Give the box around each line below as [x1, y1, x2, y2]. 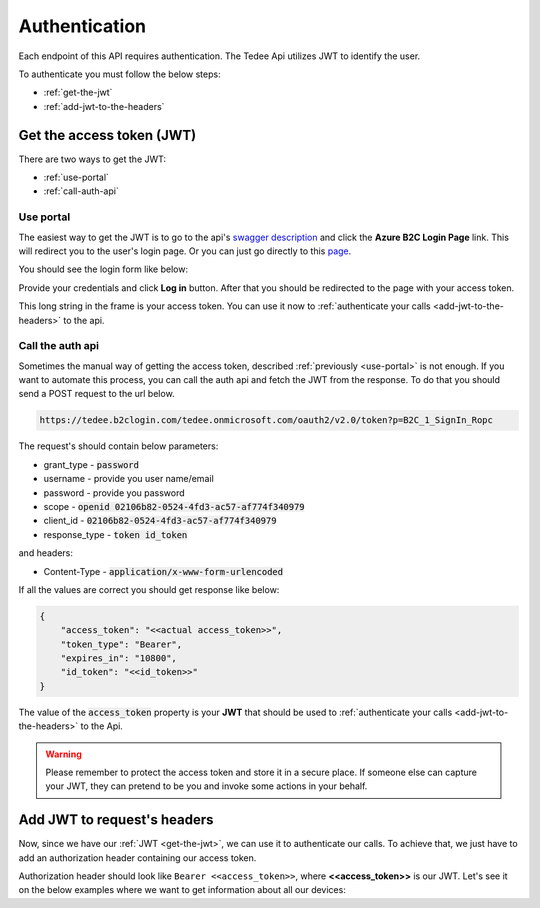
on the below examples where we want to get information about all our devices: [18, 884, 347, 896]
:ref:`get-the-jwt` [43, 86, 113, 99]
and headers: [18, 547, 74, 559]
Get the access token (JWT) [18, 126, 197, 144]
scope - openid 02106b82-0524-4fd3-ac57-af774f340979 [43, 500, 305, 512]
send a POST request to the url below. [18, 388, 175, 400]
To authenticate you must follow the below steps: [18, 68, 221, 80]
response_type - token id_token [43, 528, 188, 540]
